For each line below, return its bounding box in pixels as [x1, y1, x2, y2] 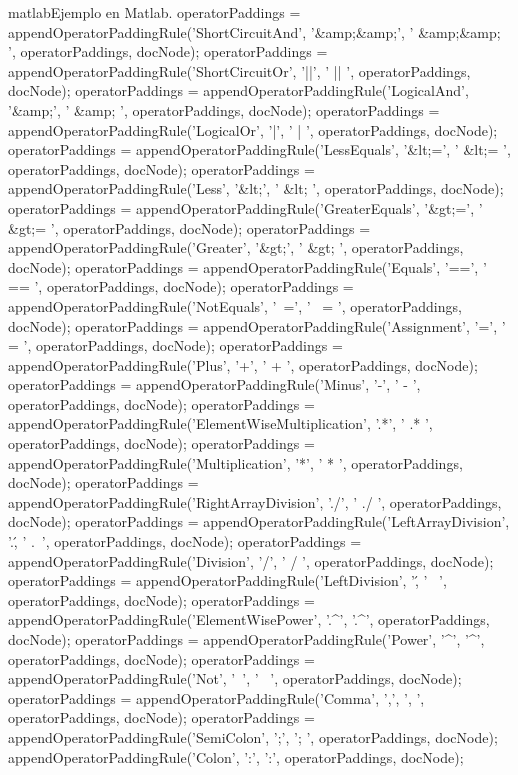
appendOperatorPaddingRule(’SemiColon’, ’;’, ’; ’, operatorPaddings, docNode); [8, 726, 498, 747]
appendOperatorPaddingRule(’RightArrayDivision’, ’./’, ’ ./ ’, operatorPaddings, [8, 491, 502, 512]
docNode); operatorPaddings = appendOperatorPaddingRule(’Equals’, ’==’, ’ [8, 256, 487, 277]
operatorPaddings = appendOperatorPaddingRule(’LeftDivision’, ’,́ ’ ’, [8, 570, 447, 591]
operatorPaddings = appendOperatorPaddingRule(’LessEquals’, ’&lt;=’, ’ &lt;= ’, [8, 139, 511, 160]
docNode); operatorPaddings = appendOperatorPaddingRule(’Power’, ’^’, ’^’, [8, 629, 485, 649]
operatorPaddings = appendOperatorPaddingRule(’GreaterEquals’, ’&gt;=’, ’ [8, 197, 483, 218]
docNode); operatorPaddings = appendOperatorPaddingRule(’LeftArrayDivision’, [8, 511, 510, 532]
